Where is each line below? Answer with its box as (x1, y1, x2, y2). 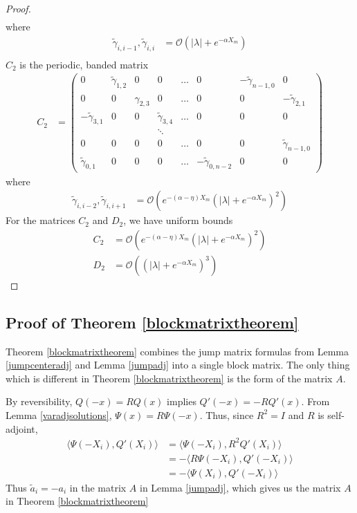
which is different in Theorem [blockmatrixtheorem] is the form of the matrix (6, 371, 333, 385)
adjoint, (6, 421, 38, 436)
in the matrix (69, 480, 127, 494)
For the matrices (6, 213, 75, 227)
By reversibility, (6, 394, 73, 409)
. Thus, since (199, 407, 254, 422)
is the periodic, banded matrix (19, 57, 149, 71)
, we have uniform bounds (123, 213, 233, 227)
